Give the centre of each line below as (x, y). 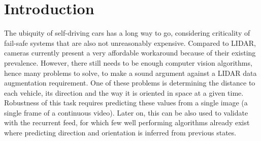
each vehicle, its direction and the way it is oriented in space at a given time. (124, 92)
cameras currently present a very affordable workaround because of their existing (130, 53)
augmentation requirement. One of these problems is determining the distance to (130, 83)
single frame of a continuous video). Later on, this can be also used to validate (126, 112)
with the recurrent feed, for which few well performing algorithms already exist (127, 122)
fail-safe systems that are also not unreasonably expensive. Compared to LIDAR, (130, 43)
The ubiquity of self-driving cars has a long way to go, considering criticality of (127, 33)
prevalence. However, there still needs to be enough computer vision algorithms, (128, 62)
